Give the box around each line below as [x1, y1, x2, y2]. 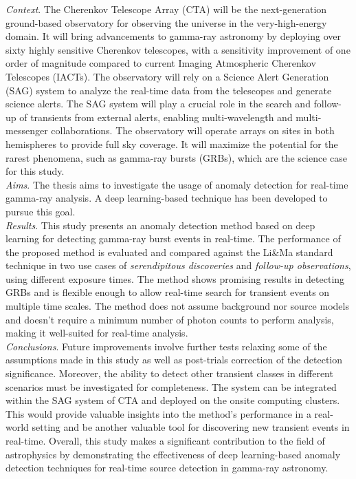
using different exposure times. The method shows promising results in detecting [5, 271, 345, 286]
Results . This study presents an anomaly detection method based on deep [5, 217, 315, 232]
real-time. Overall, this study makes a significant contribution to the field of [5, 434, 325, 447]
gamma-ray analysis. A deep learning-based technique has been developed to [5, 191, 328, 205]
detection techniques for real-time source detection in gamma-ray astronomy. [5, 460, 329, 475]
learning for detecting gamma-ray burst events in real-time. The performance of [5, 231, 341, 246]
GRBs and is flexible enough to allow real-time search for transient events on [5, 285, 330, 299]
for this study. [5, 164, 65, 178]
